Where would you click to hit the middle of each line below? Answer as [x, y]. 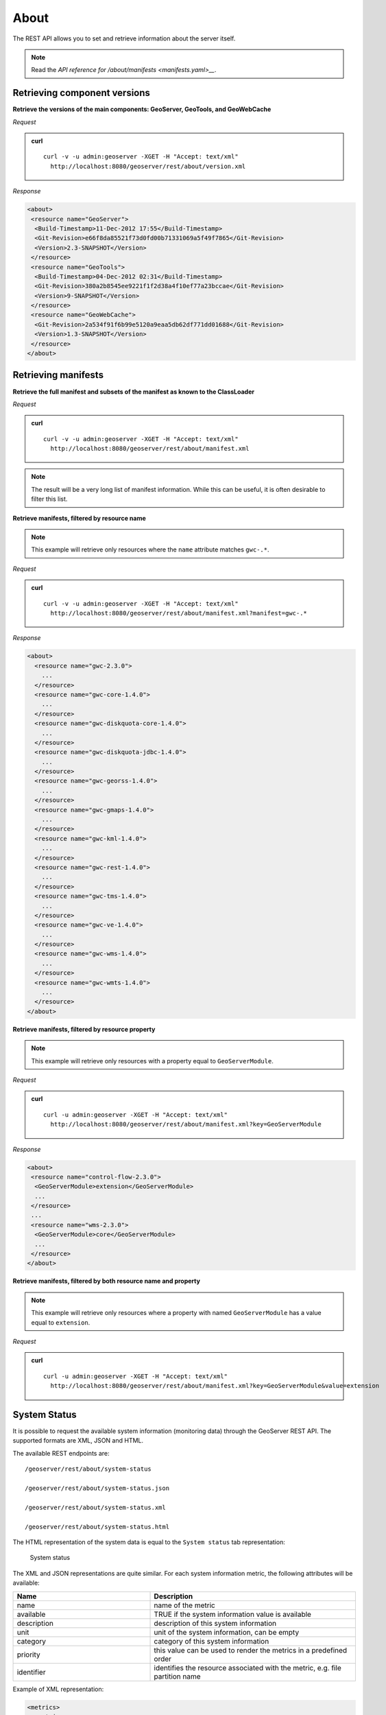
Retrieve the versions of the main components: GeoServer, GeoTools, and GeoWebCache [142, 109]
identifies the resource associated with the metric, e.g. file [248, 1668]
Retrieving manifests [58, 375]
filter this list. [49, 499]
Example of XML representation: [58, 1689]
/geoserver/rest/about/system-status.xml [95, 1507]
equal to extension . [61, 1322]
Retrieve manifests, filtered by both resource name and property [106, 1281]
